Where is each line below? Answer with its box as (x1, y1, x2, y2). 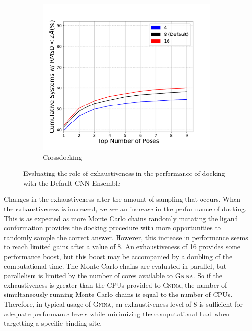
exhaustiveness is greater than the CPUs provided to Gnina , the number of (4, 279, 227, 290)
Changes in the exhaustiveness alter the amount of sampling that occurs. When (4, 194, 241, 204)
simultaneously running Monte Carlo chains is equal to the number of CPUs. (4, 289, 233, 299)
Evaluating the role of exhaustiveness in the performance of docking (23, 168, 225, 178)
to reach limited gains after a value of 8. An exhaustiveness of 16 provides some (4, 242, 241, 252)
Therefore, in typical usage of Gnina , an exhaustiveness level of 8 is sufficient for (4, 298, 243, 309)
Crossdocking (43, 152, 82, 162)
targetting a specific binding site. (4, 318, 102, 328)
